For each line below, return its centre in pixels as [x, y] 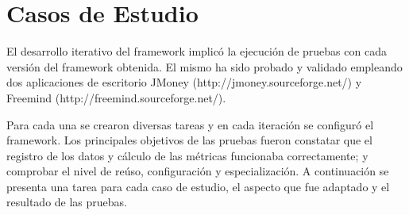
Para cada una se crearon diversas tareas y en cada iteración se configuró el [190, 124]
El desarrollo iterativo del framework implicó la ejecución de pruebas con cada [197, 51]
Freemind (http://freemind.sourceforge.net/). [116, 97]
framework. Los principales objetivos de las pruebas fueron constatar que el [189, 140]
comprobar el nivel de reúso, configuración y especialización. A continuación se [198, 171]
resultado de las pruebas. [67, 202]
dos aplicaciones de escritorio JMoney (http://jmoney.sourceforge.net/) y [184, 82]
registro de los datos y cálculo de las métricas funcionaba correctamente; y [187, 155]
